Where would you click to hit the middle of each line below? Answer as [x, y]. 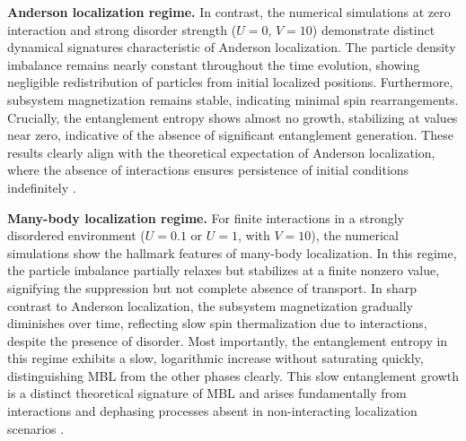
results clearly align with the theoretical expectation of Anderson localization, [221, 152]
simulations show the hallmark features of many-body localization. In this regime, [232, 252]
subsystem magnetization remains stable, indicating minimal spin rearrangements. [233, 99]
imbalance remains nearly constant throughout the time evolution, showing [214, 64]
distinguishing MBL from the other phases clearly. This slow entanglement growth [233, 375]
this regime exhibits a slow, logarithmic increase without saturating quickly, [215, 358]
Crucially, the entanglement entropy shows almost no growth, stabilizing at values [233, 117]
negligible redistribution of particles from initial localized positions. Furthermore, [230, 82]
